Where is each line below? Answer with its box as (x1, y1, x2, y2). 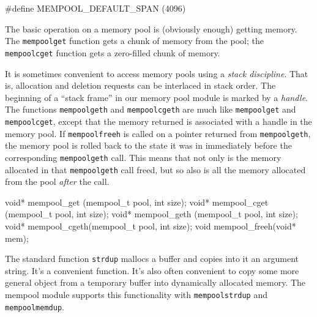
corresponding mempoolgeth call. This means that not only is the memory (5, 151, 282, 163)
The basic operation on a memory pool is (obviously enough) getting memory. (5, 22, 297, 35)
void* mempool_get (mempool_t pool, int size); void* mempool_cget (5, 195, 269, 208)
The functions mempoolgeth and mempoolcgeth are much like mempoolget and (5, 103, 296, 116)
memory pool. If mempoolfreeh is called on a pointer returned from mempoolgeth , (5, 127, 311, 140)
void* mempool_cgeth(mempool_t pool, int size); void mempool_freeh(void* (5, 219, 296, 232)
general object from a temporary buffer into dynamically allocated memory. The (5, 276, 306, 289)
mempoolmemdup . (5, 300, 64, 313)
